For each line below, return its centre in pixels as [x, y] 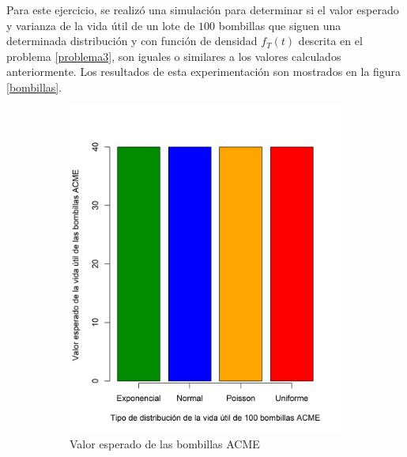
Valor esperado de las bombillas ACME [165, 444]
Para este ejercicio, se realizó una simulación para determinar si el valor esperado [203, 9]
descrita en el [330, 41]
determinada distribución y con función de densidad [132, 41]
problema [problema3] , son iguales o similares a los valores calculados [174, 56]
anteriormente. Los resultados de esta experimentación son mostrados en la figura [204, 72]
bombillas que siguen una [280, 25]
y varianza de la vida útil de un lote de [101, 25]
